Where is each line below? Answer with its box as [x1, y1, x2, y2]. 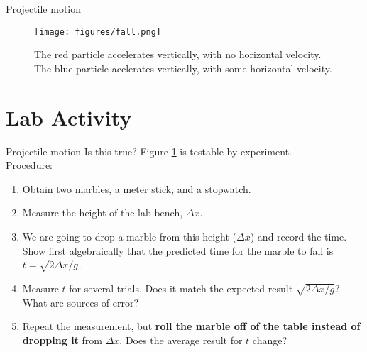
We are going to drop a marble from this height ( [22, 229, 237, 243]
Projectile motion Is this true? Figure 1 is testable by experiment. [6, 143, 292, 158]
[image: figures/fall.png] [34, 26, 161, 37]
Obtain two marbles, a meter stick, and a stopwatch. [22, 181, 251, 196]
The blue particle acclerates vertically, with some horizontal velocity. [34, 60, 332, 75]
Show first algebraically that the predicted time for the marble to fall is [22, 243, 334, 258]
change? [252, 332, 287, 347]
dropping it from [22, 332, 102, 347]
